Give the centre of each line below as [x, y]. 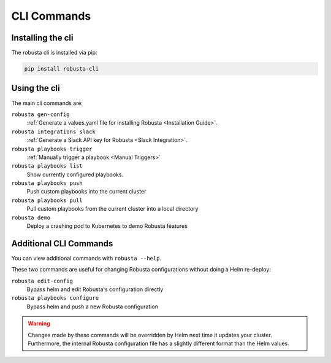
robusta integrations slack [54, 131]
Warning [39, 324]
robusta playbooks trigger [52, 149]
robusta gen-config [40, 114]
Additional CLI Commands [62, 244]
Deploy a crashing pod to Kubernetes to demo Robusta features [107, 226]
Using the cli [36, 88]
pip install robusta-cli [62, 69]
